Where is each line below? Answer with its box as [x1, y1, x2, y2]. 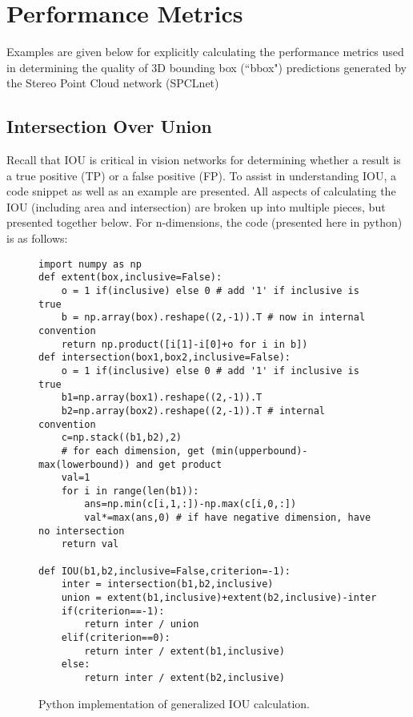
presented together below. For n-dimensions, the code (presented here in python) [6, 214, 403, 231]
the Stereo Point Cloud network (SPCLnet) [6, 75, 219, 91]
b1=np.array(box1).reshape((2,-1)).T [61, 392, 263, 404]
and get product [135, 458, 223, 470]
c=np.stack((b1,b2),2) [61, 432, 182, 444]
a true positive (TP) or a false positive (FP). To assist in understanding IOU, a [6, 167, 396, 183]
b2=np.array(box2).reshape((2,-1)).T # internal [61, 405, 325, 417]
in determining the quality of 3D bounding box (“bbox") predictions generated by [6, 58, 407, 75]
